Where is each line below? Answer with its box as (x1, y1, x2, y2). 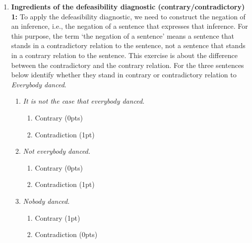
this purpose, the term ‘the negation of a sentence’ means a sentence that (11, 30, 234, 41)
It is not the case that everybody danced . (23, 96, 145, 106)
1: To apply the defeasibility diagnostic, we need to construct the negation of (11, 11, 246, 21)
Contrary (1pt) (35, 212, 80, 223)
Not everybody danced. (23, 146, 91, 156)
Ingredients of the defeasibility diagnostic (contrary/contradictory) (11, 1, 245, 11)
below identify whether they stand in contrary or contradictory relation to (11, 69, 237, 80)
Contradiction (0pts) (35, 229, 98, 240)
